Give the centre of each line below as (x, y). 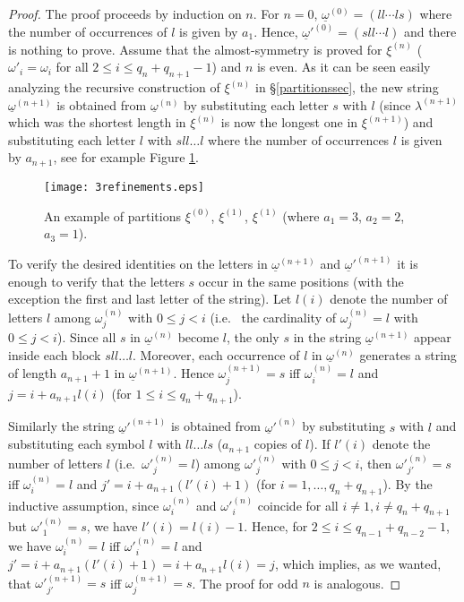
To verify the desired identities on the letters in (138, 264)
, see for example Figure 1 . (126, 157)
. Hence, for (276, 526)
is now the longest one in (289, 122)
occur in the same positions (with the (301, 281)
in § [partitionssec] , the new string (347, 87)
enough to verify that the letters (96, 281)
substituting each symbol (77, 444)
